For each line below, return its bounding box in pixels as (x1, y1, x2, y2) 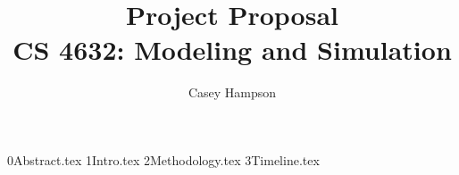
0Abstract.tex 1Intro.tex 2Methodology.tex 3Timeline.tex (7, 150, 320, 169)
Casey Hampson (188, 83, 277, 102)
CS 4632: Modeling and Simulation (13, 31, 452, 68)
